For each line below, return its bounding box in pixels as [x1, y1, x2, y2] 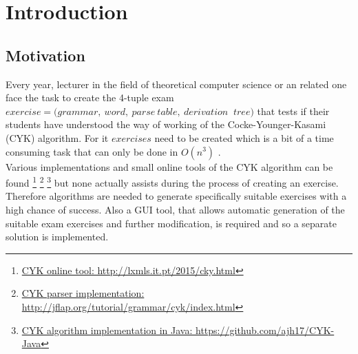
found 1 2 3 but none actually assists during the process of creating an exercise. [6, 174, 339, 189]
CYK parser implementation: [21, 286, 145, 300]
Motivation [6, 44, 85, 65]
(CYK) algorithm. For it [6, 130, 109, 145]
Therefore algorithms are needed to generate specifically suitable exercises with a [6, 189, 347, 203]
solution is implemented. [6, 229, 109, 244]
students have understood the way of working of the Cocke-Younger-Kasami [6, 117, 326, 132]
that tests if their [257, 103, 330, 118]
